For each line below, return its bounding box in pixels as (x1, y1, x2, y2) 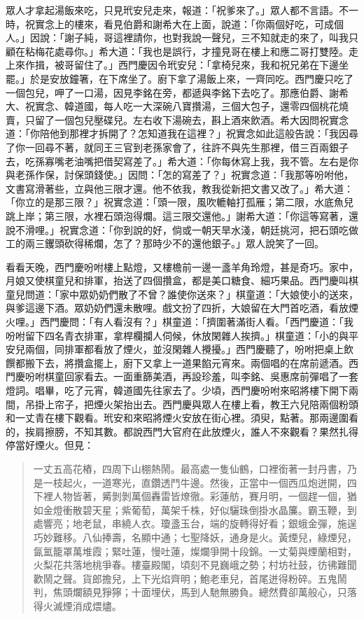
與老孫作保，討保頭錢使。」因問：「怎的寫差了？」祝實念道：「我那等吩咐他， (6, 167, 353, 182)
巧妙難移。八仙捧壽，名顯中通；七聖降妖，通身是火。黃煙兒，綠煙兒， (33, 529, 357, 544)
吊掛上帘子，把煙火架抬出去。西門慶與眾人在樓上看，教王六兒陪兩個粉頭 (24, 396, 358, 411)
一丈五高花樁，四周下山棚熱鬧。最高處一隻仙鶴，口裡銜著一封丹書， (33, 461, 347, 475)
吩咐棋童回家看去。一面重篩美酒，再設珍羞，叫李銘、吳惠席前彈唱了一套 (24, 369, 358, 384)
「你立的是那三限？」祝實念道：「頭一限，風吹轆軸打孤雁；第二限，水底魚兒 (6, 195, 353, 209)
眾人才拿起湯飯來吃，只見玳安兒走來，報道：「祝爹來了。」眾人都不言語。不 (6, 3, 349, 17)
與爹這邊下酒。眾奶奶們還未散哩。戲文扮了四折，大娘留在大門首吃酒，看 (6, 300, 339, 315)
